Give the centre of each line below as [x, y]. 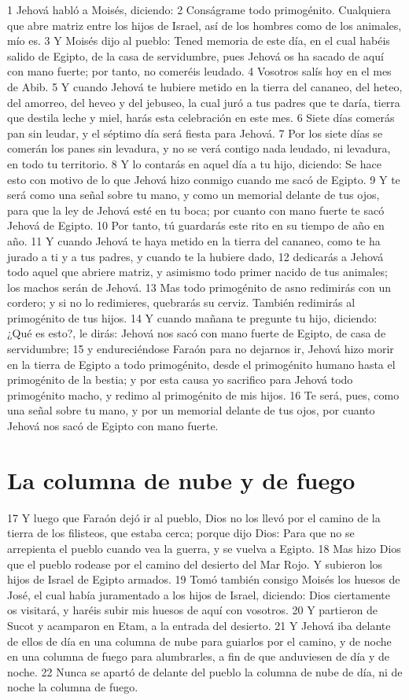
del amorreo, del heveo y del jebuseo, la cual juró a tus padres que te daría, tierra [204, 102]
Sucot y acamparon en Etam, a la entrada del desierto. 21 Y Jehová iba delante [199, 625]
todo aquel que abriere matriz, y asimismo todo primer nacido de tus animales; [197, 272]
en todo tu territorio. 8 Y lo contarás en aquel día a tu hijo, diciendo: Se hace [194, 163]
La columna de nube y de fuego [181, 479]
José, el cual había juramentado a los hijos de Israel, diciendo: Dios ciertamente [199, 594]
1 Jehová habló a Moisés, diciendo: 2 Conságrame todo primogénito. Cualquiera [199, 9]
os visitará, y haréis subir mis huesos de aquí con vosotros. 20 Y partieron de [193, 610]
